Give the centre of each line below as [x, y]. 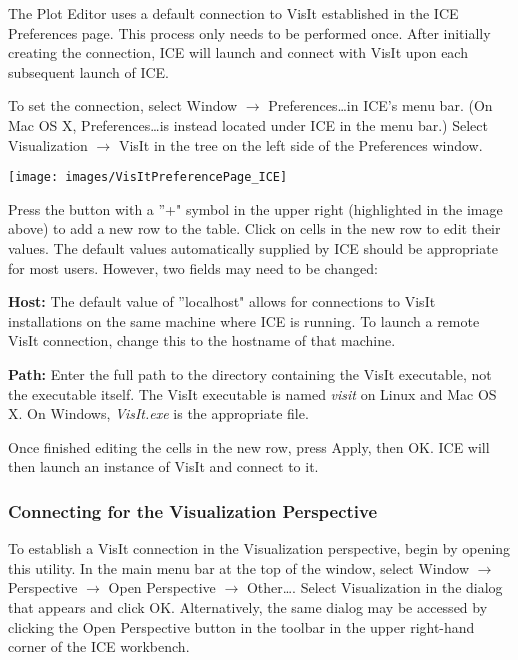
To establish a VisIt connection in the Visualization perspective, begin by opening [259, 548]
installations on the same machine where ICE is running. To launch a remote [244, 320]
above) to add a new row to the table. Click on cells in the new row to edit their [254, 228]
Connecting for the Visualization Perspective [193, 510]
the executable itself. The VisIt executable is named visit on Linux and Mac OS [252, 393]
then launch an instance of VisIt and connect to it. [163, 466]
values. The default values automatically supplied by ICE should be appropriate [253, 248]
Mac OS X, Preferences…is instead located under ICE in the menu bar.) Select [248, 124]
